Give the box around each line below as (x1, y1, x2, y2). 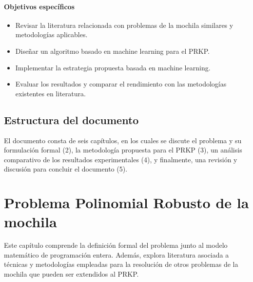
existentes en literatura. (15, 88, 86, 98)
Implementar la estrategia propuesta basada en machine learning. (15, 62, 211, 72)
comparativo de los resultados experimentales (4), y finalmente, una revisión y (4, 154, 237, 164)
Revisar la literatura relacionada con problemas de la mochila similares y (15, 20, 234, 30)
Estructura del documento (4, 112, 139, 127)
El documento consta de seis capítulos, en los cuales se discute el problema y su (4, 135, 242, 145)
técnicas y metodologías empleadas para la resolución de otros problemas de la (4, 259, 238, 269)
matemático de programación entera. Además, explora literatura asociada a (4, 249, 229, 260)
